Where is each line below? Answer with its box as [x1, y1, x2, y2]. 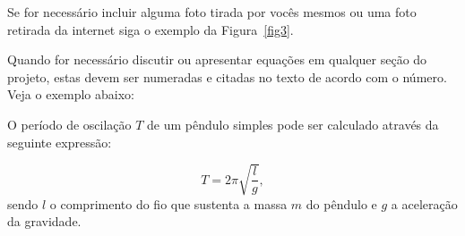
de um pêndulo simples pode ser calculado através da [147, 114, 439, 133]
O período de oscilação [7, 114, 132, 133]
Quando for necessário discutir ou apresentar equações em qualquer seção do [7, 50, 427, 69]
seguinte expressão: [7, 132, 112, 151]
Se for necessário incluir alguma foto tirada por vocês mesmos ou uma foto [7, 3, 417, 21]
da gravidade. [7, 212, 82, 231]
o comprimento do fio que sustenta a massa [49, 194, 288, 213]
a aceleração [391, 194, 458, 213]
